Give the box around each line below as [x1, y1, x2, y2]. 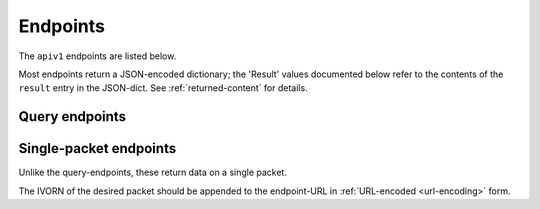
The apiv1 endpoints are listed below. [18, 50, 177, 62]
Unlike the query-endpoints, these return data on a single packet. [18, 166, 287, 179]
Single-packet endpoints [18, 140, 177, 157]
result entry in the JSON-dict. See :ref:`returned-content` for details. [18, 82, 309, 94]
